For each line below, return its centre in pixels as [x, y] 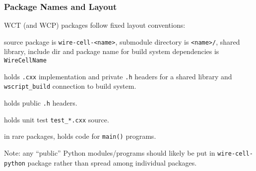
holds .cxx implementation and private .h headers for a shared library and [118, 76]
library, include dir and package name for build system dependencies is [112, 51]
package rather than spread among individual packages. [112, 162]
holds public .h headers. [41, 103]
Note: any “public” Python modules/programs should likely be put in [110, 153]
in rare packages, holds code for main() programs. [80, 136]
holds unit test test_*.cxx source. [57, 119]
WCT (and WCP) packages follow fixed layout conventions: [95, 25]
